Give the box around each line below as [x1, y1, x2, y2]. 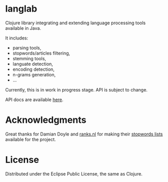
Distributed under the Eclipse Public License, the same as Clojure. [5, 170, 143, 177]
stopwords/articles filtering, [12, 50, 70, 56]
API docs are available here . [5, 97, 64, 103]
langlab [5, 3, 37, 15]
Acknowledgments [5, 114, 87, 126]
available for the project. [5, 136, 56, 142]
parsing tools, [12, 44, 41, 51]
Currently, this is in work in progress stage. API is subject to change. [5, 86, 148, 93]
